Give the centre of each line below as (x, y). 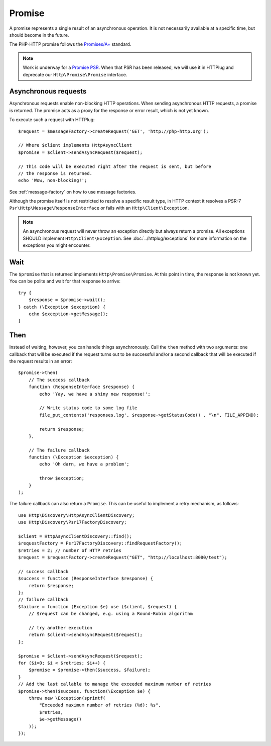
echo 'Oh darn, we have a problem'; (85, 464)
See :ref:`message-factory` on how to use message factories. (73, 192)
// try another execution (60, 628)
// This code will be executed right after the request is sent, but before (115, 166)
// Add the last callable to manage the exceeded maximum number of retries (115, 684)
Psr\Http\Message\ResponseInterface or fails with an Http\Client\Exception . (99, 208)
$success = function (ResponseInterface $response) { (86, 579)
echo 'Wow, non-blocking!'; (53, 180)
